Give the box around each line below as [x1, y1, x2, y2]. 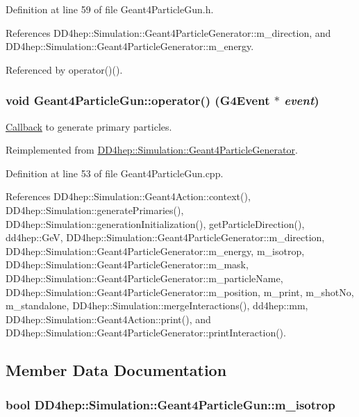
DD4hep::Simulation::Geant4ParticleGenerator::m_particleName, [6, 270, 283, 285]
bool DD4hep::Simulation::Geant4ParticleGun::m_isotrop [6, 395, 335, 413]
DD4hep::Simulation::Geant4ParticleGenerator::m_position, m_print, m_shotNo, [6, 284, 354, 299]
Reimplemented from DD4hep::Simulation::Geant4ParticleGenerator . [6, 142, 298, 157]
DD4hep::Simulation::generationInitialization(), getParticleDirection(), [6, 216, 305, 231]
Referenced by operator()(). [6, 62, 123, 76]
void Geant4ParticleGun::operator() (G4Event [6, 92, 270, 109]
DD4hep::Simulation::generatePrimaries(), [6, 202, 184, 217]
